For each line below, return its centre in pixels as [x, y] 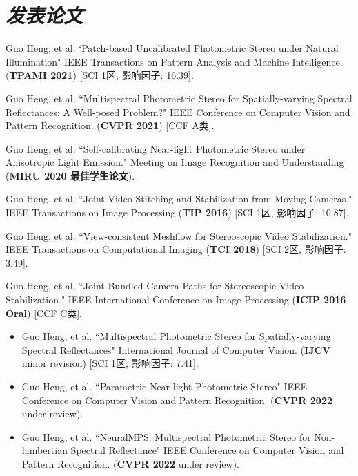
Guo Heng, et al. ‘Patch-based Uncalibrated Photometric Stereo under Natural [172, 48]
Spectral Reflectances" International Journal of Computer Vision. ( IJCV [176, 349]
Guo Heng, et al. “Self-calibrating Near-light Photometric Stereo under [156, 148]
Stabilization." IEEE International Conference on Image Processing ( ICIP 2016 [176, 299]
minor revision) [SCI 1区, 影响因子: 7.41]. [110, 363]
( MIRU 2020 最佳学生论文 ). [70, 175]
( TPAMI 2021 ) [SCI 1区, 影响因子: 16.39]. [100, 75]
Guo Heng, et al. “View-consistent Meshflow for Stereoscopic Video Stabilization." [179, 235]
